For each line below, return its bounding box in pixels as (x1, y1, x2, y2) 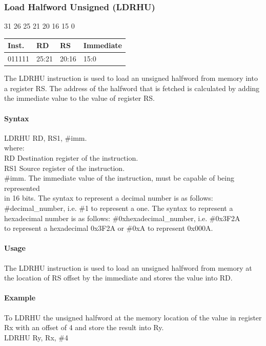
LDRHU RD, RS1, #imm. (4, 132, 87, 143)
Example (4, 292, 36, 303)
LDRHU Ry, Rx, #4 (4, 332, 69, 342)
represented (4, 182, 40, 193)
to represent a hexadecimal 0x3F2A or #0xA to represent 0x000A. (4, 223, 213, 233)
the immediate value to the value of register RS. (4, 93, 155, 103)
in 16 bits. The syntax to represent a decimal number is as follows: (4, 192, 213, 203)
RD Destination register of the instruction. (4, 153, 138, 163)
